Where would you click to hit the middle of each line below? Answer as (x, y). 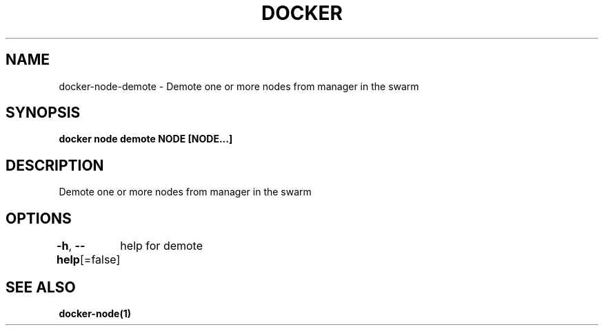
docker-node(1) (95, 313)
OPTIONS (39, 218)
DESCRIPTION (55, 165)
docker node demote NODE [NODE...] (146, 139)
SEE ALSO (41, 287)
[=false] (100, 260)
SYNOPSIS (43, 113)
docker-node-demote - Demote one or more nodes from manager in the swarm (239, 86)
